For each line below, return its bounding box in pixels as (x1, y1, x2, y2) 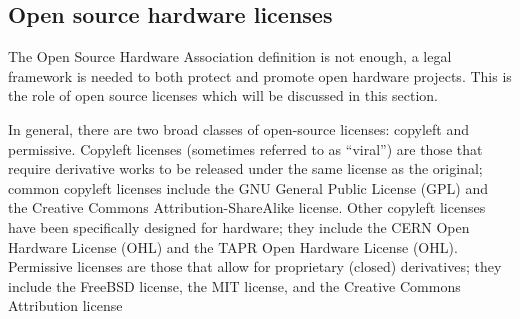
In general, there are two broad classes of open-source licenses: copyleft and (8, 118, 470, 139)
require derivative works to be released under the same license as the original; (8, 158, 483, 179)
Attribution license (8, 295, 123, 316)
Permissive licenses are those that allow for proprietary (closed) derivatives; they (8, 256, 502, 277)
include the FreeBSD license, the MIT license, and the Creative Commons (8, 275, 461, 296)
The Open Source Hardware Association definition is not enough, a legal (8, 46, 452, 67)
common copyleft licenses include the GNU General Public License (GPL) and (8, 177, 489, 198)
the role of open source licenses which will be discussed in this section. (8, 85, 438, 106)
